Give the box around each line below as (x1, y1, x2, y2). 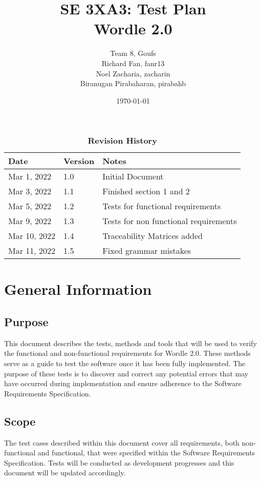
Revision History (88, 134, 157, 147)
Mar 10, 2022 (8, 230, 56, 242)
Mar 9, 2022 (8, 215, 52, 227)
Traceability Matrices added (102, 230, 203, 242)
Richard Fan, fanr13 (101, 57, 165, 68)
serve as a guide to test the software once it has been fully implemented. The (4, 358, 246, 369)
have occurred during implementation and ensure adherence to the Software (4, 378, 242, 389)
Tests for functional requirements (102, 200, 221, 212)
